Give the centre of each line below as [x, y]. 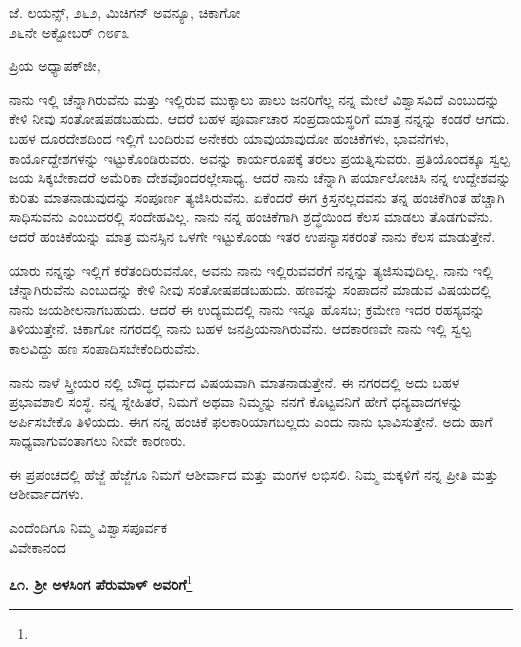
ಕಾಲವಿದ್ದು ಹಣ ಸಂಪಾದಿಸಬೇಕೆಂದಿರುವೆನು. [104, 347]
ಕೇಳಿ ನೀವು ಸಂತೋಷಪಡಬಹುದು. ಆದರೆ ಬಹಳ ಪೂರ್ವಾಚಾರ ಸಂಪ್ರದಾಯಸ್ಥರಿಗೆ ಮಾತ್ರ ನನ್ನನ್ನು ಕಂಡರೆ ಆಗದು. [259, 118]
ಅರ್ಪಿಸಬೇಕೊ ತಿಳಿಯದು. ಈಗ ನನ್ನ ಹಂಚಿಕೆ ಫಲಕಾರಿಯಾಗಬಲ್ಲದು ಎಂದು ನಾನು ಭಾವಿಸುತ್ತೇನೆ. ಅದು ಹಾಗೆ [251, 420]
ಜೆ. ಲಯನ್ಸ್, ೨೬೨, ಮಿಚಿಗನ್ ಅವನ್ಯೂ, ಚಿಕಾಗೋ [125, 12]
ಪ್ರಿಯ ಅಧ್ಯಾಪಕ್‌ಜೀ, [55, 65]
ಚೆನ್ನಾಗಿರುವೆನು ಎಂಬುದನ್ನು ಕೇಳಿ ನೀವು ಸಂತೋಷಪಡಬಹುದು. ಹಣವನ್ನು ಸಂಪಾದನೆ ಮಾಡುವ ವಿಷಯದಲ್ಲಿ [250, 289]
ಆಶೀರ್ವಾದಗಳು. [46, 493]
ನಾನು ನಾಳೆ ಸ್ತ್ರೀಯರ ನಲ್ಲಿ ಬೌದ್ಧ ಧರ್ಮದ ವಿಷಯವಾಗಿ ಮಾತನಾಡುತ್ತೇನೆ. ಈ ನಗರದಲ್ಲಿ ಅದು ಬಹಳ [234, 381]
